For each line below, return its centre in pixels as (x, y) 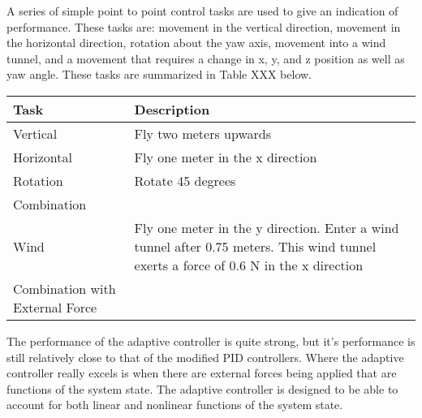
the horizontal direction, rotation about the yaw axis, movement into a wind (196, 43)
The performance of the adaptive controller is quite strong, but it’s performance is (211, 340)
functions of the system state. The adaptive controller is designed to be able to (202, 388)
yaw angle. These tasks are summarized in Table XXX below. (159, 74)
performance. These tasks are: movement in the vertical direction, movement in (204, 26)
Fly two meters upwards (203, 133)
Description (172, 109)
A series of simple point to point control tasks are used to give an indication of (202, 11)
